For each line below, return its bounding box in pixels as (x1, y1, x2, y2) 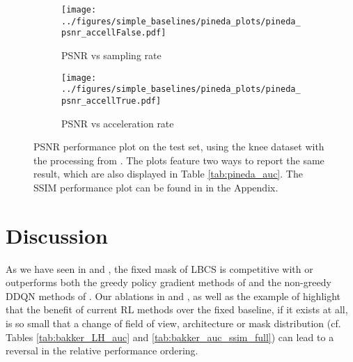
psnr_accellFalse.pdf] (61, 28, 166, 38)
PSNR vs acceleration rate (61, 116, 174, 130)
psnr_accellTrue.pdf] (61, 95, 162, 106)
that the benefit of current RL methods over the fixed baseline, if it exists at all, (6, 302, 348, 317)
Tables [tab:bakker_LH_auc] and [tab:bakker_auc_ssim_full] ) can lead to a (6, 329, 334, 344)
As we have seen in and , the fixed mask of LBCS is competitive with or (6, 261, 313, 276)
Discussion (6, 221, 108, 249)
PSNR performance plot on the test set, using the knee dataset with (33, 139, 324, 154)
